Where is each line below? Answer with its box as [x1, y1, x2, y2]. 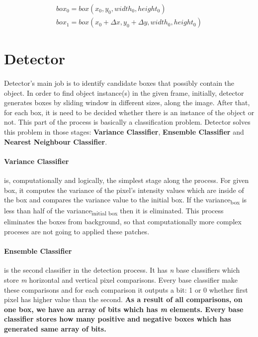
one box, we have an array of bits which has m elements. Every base [4, 304, 244, 314]
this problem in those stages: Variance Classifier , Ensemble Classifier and [4, 127, 244, 137]
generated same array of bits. [4, 323, 106, 334]
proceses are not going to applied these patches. [4, 226, 150, 237]
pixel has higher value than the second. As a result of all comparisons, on [4, 294, 243, 305]
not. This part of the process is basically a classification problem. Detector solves [4, 117, 251, 127]
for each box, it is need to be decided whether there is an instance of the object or [4, 107, 255, 117]
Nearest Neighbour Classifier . [4, 136, 107, 147]
